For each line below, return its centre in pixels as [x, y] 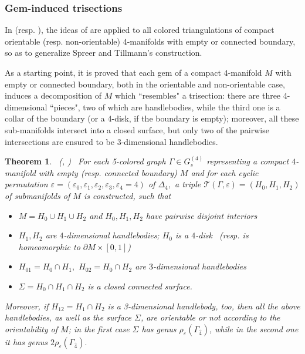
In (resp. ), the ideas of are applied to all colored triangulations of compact [140, 30]
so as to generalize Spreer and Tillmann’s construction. [104, 53]
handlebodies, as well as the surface [68, 317]
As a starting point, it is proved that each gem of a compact [113, 72]
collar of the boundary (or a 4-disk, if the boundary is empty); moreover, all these [152, 118]
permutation [26, 184]
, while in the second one [254, 328]
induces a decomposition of [53, 95]
